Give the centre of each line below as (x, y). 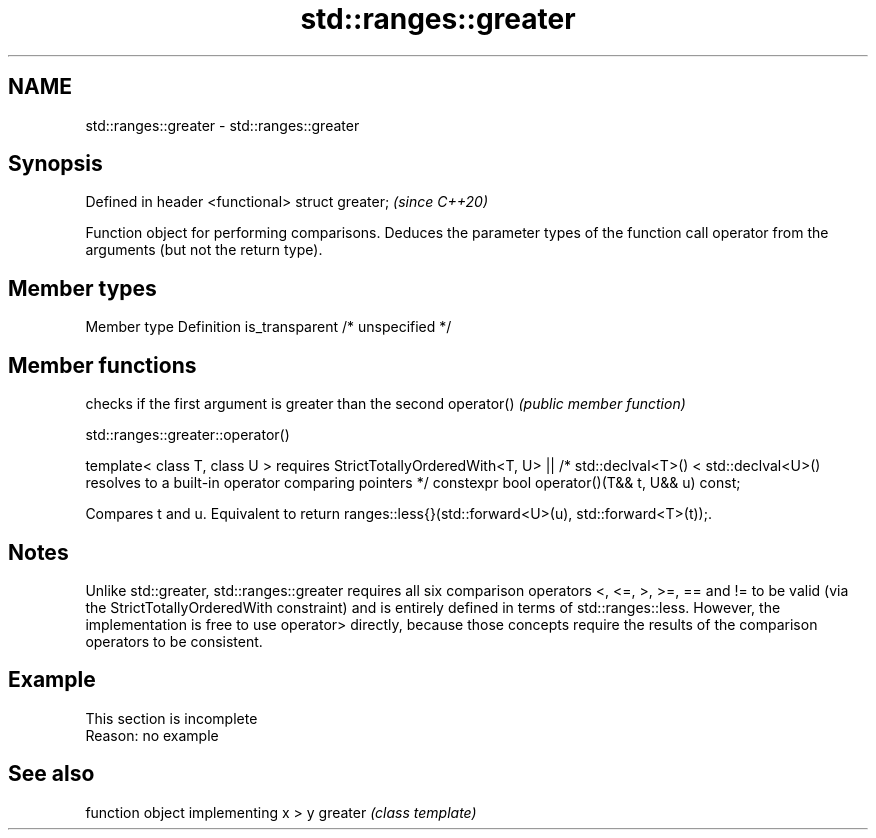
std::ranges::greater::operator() (187, 435)
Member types (82, 288)
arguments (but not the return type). (204, 250)
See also (51, 774)
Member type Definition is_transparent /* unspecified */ (268, 327)
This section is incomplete (171, 718)
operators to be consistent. (174, 641)
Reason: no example (152, 735)
